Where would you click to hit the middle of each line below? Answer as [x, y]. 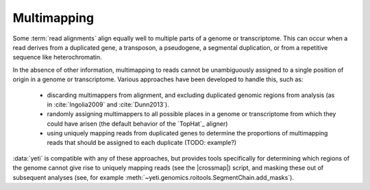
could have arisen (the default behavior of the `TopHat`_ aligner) [137, 124]
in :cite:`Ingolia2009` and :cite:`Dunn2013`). [108, 104]
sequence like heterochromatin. [57, 57]
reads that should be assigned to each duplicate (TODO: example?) [141, 143]
